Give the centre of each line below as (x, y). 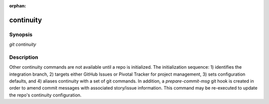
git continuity (23, 44)
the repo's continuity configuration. (45, 95)
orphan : (18, 6)
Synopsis (21, 34)
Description (24, 57)
